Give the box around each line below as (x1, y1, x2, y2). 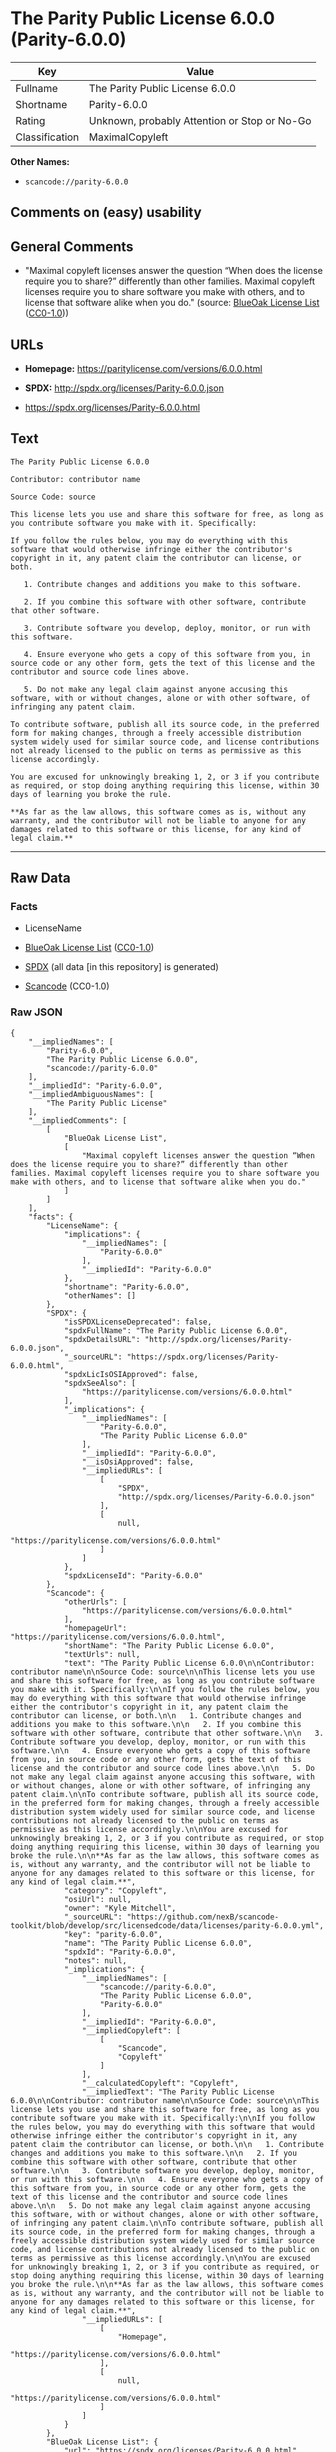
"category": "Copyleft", (63, 1885, 168, 1896)
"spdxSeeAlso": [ (63, 1378, 137, 1388)
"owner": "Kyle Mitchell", (63, 1903, 177, 1913)
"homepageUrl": (63, 1623, 128, 1633)
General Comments (10, 238, 134, 255)
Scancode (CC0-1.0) (24, 980, 110, 992)
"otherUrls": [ (63, 1597, 128, 1607)
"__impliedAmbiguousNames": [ (28, 1089, 155, 1099)
